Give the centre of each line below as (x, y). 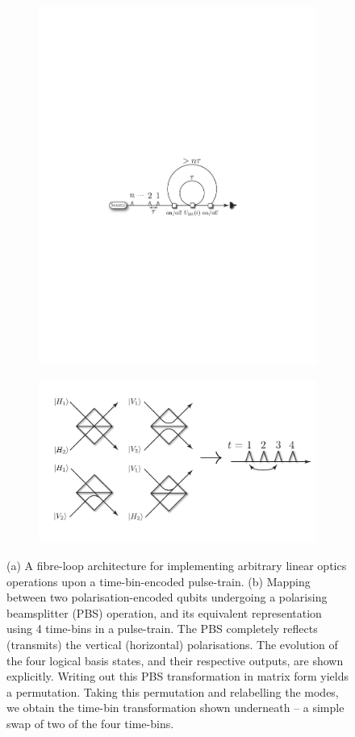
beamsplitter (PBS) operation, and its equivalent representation (164, 612)
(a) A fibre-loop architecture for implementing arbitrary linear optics (177, 566)
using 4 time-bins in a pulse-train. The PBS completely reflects (162, 629)
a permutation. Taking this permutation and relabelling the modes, (173, 691)
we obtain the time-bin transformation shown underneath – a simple (175, 708)
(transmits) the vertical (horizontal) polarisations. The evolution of (172, 645)
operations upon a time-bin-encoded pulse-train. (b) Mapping (159, 581)
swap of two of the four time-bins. (90, 723)
